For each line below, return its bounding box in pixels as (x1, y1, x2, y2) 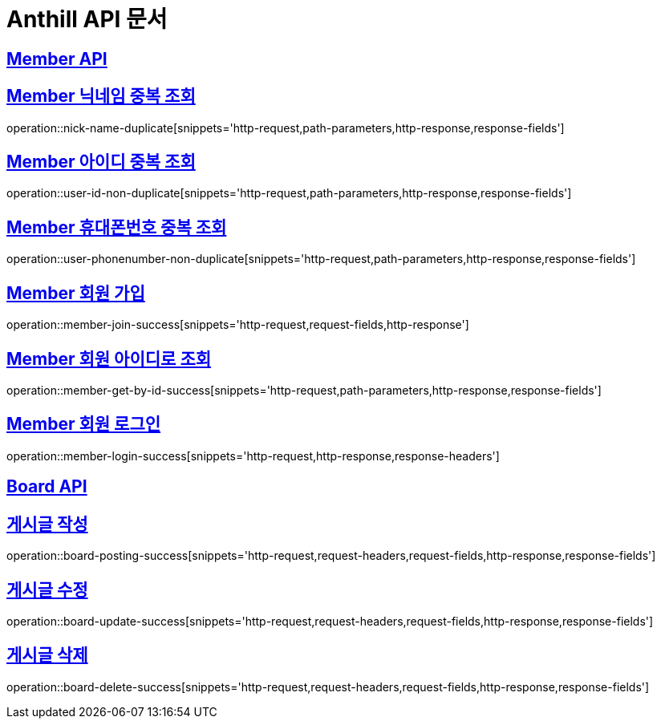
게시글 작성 (6, 513, 88, 534)
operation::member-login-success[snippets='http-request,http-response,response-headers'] (6, 448, 500, 463)
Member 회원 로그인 (6, 414, 161, 435)
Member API (6, 48, 107, 69)
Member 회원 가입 (6, 282, 145, 303)
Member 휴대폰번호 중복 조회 (6, 217, 227, 237)
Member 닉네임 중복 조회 (6, 86, 196, 107)
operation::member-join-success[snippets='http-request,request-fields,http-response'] (6, 318, 469, 332)
